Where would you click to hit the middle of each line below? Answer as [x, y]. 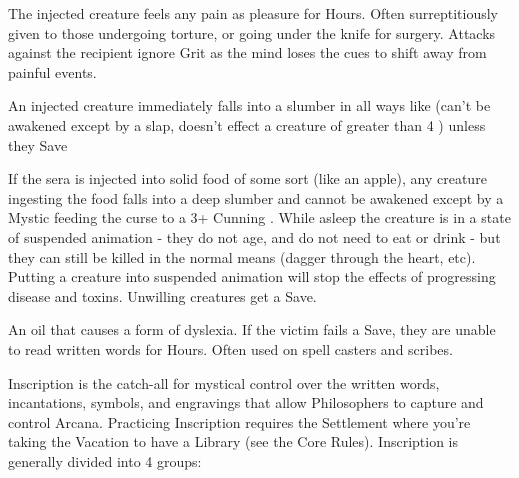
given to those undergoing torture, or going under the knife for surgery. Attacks [252, 32]
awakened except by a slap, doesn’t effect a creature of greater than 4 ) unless [247, 124]
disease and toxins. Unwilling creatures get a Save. [162, 295]
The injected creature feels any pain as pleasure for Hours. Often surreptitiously [253, 13]
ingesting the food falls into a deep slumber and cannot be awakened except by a [256, 197]
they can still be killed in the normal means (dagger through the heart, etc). [242, 256]
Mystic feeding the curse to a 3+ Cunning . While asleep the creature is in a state [259, 217]
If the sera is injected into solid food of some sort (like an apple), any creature [247, 178]
